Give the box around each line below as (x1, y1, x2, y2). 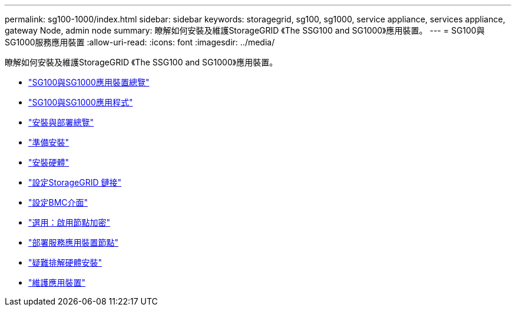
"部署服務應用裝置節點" (28, 237, 119, 247)
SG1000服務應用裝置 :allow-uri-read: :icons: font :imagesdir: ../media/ (5, 37, 275, 47)
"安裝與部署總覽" (28, 117, 94, 127)
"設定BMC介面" (28, 197, 88, 207)
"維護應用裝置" (28, 277, 86, 287)
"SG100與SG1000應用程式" (28, 97, 133, 107)
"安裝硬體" (28, 157, 70, 167)
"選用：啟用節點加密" (28, 217, 111, 227)
